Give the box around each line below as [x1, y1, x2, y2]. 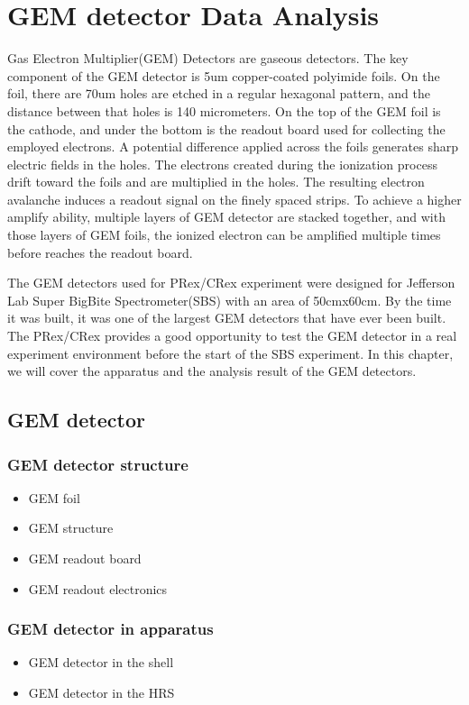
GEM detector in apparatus [7, 618, 214, 640]
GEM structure [28, 518, 114, 537]
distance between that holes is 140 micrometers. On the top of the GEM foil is [7, 101, 441, 120]
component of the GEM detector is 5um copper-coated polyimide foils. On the [7, 66, 440, 85]
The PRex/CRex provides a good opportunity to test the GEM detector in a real [7, 326, 457, 345]
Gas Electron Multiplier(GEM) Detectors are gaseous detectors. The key [7, 49, 409, 68]
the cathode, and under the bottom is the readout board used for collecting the [7, 119, 446, 138]
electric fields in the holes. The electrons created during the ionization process [7, 154, 437, 173]
